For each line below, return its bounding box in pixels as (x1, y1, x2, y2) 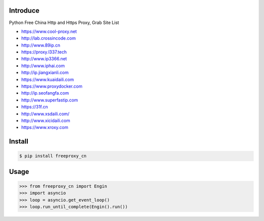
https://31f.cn (21, 104, 48, 110)
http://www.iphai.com (21, 63, 65, 69)
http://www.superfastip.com (21, 97, 78, 103)
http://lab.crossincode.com (21, 35, 76, 41)
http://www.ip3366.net (21, 56, 67, 62)
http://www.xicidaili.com (21, 118, 70, 123)
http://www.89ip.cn (21, 42, 61, 48)
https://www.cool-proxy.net (21, 28, 77, 34)
